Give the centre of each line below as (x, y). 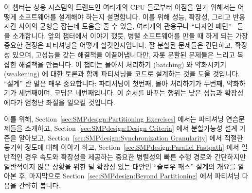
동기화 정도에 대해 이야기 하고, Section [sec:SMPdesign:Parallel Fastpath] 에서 (122, 147)
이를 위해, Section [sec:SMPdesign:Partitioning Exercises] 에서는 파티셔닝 (114, 118)
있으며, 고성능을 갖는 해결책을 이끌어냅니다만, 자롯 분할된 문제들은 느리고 (124, 54)
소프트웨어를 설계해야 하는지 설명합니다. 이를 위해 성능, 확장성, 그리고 (125, 16)
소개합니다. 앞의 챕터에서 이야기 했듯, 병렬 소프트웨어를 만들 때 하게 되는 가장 (130, 35)
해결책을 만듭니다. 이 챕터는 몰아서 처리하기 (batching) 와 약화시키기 (123, 64)
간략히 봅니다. (40, 185)
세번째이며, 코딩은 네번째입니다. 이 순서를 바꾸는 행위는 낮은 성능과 (121, 93)
